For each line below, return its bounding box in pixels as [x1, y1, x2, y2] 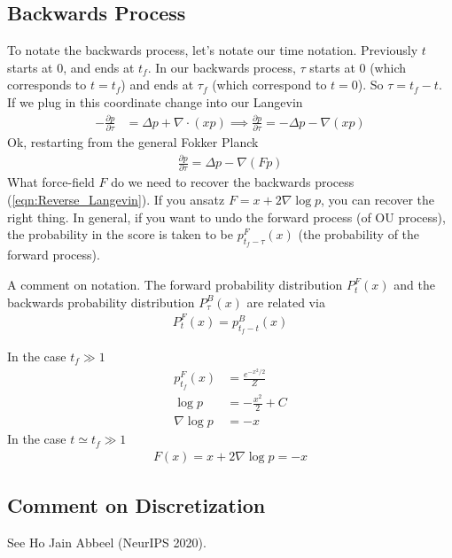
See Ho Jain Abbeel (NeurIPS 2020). [7, 533, 207, 552]
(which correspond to [212, 75, 327, 94]
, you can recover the [321, 190, 435, 209]
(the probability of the [298, 225, 420, 244]
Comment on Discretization [7, 492, 266, 519]
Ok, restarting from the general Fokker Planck [7, 133, 259, 151]
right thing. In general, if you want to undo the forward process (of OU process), [7, 207, 446, 226]
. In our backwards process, [147, 58, 296, 76]
